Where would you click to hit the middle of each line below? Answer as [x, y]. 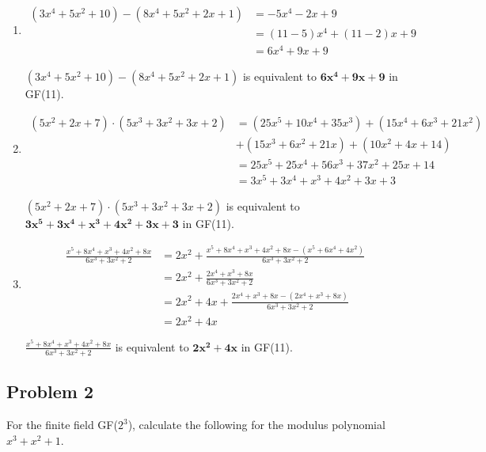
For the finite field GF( [62, 425]
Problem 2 [50, 391]
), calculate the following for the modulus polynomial [256, 425]
